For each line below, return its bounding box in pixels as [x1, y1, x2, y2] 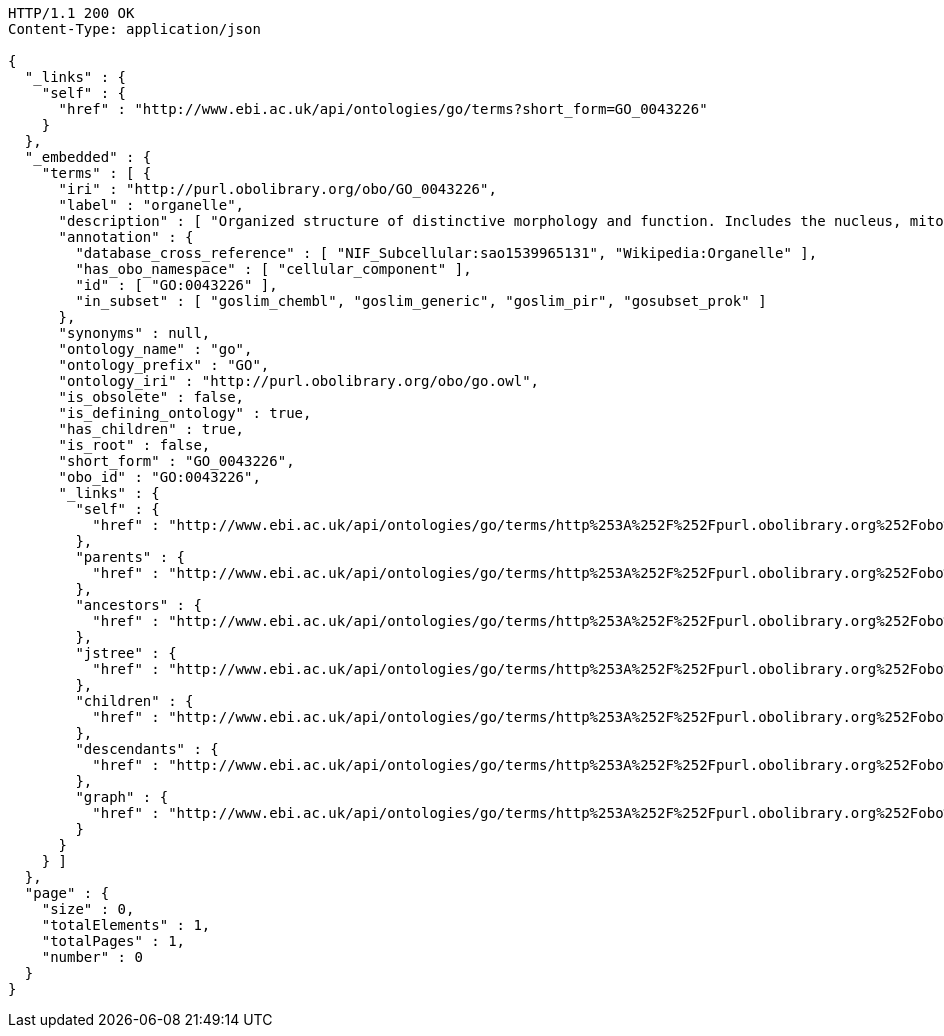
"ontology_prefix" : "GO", [58, 357, 270, 373]
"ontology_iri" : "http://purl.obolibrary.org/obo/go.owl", [58, 373, 540, 389]
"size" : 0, [41, 901, 135, 917]
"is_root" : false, [58, 437, 211, 453]
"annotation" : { [58, 229, 194, 245]
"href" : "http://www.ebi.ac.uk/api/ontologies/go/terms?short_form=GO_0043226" [58, 101, 708, 117]
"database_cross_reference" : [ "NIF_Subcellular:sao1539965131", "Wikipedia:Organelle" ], [75, 245, 818, 261]
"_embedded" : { [24, 149, 152, 165]
